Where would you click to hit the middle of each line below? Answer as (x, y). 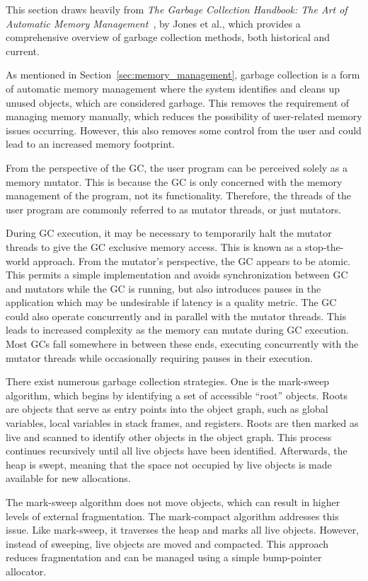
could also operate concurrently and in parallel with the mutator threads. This (176, 316)
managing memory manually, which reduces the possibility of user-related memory (184, 116)
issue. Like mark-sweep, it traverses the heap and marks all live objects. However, (183, 530)
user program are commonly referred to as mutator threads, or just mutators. (174, 209)
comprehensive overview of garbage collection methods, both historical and (168, 37)
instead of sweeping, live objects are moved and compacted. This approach (167, 543)
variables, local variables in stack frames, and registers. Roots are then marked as (182, 423)
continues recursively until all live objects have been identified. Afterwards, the (177, 451)
